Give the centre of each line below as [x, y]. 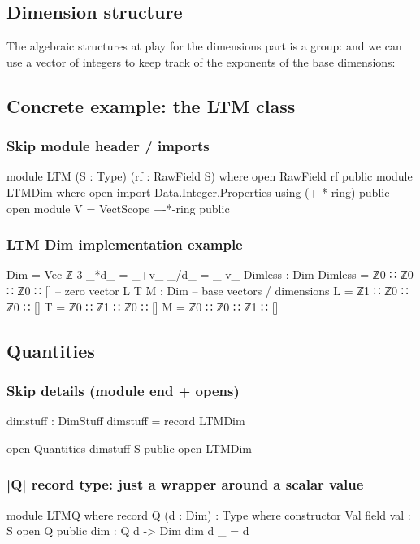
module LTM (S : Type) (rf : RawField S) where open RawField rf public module [210, 176]
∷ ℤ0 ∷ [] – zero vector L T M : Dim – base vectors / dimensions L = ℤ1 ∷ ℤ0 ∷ [208, 290]
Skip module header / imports [108, 146]
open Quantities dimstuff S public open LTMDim [129, 448]
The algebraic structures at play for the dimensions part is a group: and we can [204, 46]
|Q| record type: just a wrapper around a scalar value [185, 484]
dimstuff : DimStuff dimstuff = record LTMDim [126, 421]
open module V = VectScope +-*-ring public [118, 208]
